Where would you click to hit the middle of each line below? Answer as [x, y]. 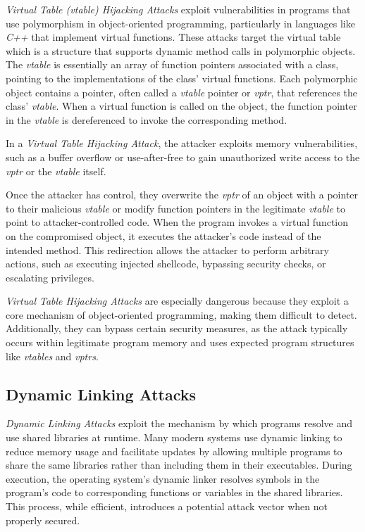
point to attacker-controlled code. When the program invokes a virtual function [177, 222]
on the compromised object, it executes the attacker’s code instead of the [163, 235]
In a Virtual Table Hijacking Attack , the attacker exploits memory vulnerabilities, [182, 143]
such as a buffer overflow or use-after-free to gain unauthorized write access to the [183, 157]
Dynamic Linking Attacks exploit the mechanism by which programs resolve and [179, 423]
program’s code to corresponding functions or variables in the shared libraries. [174, 492]
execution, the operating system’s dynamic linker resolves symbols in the [163, 478]
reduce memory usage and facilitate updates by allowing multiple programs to [174, 451]
